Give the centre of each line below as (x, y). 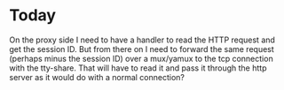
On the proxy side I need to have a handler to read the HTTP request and (142, 40)
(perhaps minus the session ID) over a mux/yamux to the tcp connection (141, 58)
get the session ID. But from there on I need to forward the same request (142, 49)
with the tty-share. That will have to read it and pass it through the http (138, 68)
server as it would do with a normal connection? (97, 77)
